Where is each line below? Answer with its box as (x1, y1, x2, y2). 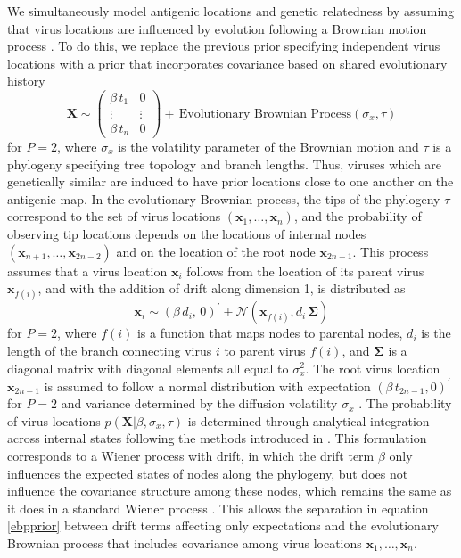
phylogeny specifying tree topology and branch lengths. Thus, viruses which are (7, 154, 442, 173)
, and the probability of (293, 207, 422, 226)
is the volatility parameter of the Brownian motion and (118, 137, 419, 156)
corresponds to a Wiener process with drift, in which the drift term (7, 447, 375, 465)
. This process (352, 242, 429, 260)
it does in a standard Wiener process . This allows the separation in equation (7, 498, 429, 517)
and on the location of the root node (116, 242, 316, 260)
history (7, 71, 45, 90)
